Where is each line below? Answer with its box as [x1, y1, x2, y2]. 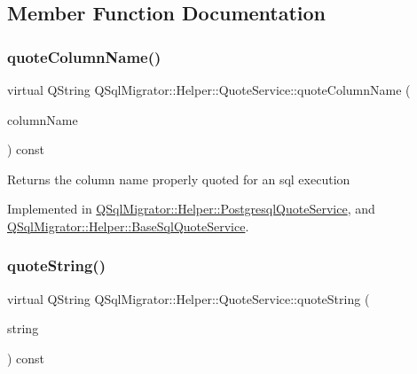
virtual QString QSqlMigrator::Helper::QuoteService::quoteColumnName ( [7, 81, 411, 98]
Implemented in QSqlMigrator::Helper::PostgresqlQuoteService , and [7, 199, 375, 218]
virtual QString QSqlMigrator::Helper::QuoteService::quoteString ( [7, 289, 370, 308]
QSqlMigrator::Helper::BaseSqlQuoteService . [7, 216, 249, 235]
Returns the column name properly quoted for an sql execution [7, 169, 350, 188]
